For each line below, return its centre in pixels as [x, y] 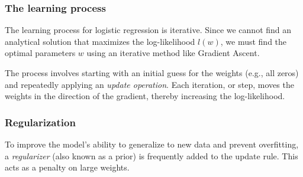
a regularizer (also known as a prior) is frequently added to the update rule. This [151, 155]
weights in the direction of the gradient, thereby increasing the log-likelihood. [145, 96]
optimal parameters [40, 53]
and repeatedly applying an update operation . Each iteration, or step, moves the [149, 84]
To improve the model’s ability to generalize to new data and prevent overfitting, [152, 144]
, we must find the [254, 41]
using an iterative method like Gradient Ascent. [173, 53]
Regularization [40, 122]
